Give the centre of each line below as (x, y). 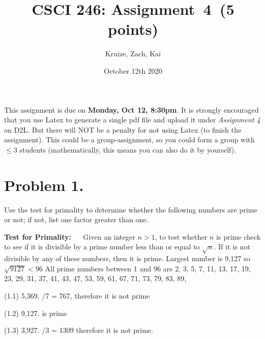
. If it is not (232, 247)
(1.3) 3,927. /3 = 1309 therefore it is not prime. (79, 330)
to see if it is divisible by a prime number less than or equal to (102, 247)
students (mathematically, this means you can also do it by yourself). (128, 149)
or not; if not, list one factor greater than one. (76, 219)
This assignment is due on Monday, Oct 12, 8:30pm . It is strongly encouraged (131, 109)
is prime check (238, 236)
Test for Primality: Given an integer (70, 236)
